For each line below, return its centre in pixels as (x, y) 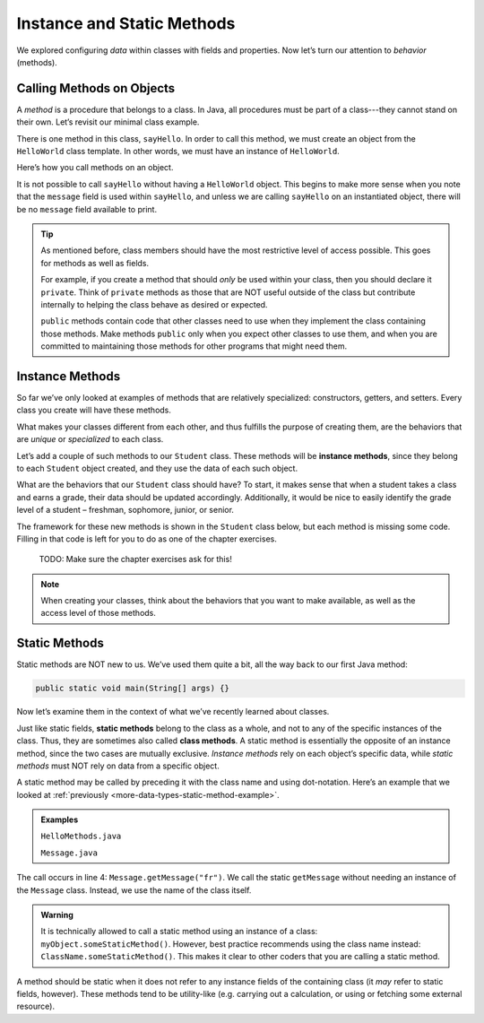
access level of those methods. (99, 613)
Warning (57, 915)
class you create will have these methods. (94, 410)
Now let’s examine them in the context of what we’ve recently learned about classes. (173, 712)
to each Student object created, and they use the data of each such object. (157, 468)
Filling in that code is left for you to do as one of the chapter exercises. (147, 539)
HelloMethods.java (81, 837)
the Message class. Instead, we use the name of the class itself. (134, 890)
